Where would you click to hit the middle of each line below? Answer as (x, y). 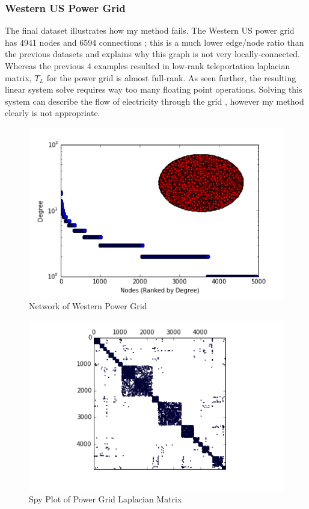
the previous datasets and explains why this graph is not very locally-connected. (152, 54)
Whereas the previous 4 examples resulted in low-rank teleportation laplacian (148, 66)
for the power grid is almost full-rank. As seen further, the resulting (171, 77)
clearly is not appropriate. (53, 113)
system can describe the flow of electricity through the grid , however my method (154, 101)
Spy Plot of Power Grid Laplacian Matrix (106, 499)
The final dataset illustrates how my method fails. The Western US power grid (150, 30)
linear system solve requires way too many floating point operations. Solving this (154, 89)
